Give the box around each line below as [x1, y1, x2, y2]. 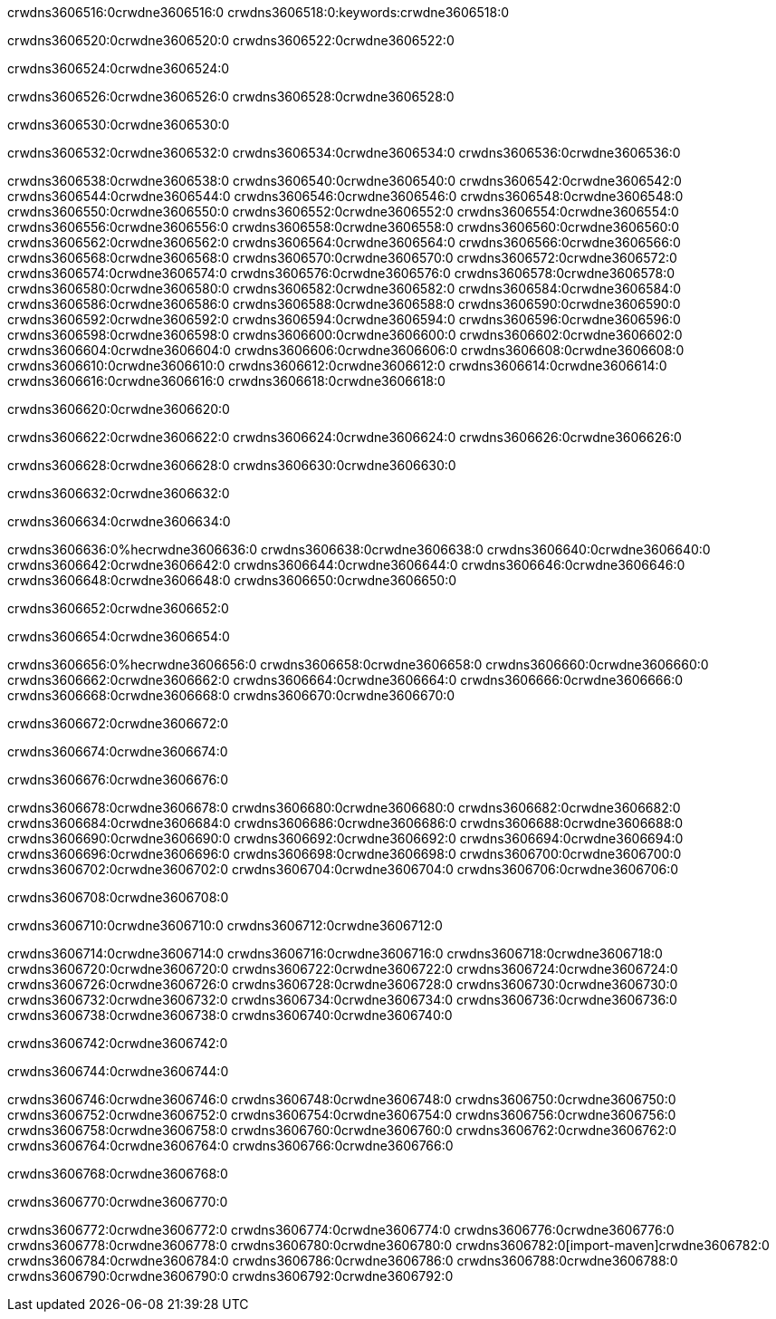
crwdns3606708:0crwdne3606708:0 [7, 890, 229, 905]
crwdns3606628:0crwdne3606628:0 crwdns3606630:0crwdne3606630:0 [7, 457, 456, 473]
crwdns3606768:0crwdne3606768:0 [7, 1166, 228, 1181]
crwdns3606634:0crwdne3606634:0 [7, 514, 231, 529]
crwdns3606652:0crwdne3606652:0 [7, 601, 229, 616]
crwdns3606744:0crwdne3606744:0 [7, 1064, 229, 1079]
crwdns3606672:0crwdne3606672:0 [7, 716, 229, 731]
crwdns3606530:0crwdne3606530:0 [7, 117, 230, 132]
